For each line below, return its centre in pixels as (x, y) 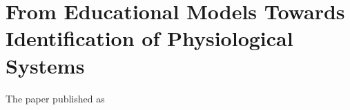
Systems (45, 65)
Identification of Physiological (149, 38)
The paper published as (55, 98)
